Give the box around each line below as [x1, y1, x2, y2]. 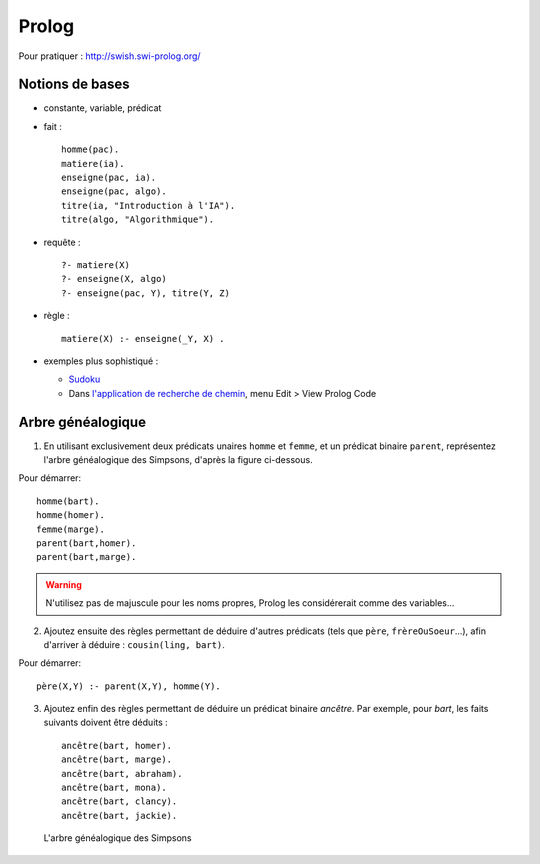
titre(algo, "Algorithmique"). [61, 214, 215, 225]
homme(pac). [61, 144, 120, 155]
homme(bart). [36, 495, 100, 507]
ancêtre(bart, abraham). [61, 768, 183, 779]
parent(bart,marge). [36, 551, 137, 563]
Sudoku [68, 373, 101, 385]
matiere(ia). [61, 158, 125, 169]
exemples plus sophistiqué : [43, 355, 159, 367]
